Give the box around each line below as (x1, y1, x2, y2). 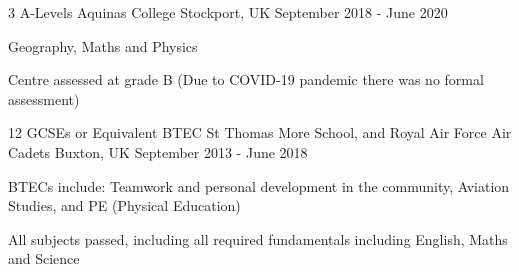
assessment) (8, 88, 80, 109)
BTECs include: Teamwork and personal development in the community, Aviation (8, 175, 510, 196)
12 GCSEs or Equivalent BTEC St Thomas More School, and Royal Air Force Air (8, 122, 512, 143)
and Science (8, 248, 80, 269)
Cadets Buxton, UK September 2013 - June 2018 (8, 141, 308, 162)
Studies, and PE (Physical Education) (8, 195, 241, 216)
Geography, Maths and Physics (8, 35, 198, 56)
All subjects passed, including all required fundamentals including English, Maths (8, 228, 508, 249)
